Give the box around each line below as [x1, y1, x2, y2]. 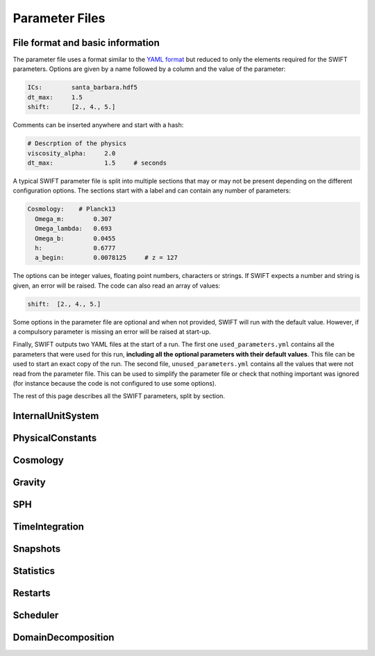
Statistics [12, 565, 56, 577]
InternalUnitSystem [12, 410, 99, 422]
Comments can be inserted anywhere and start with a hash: [12, 121, 184, 129]
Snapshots [12, 543, 61, 555]
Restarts [12, 587, 51, 599]
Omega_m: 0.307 [35, 215, 112, 222]
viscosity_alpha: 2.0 [27, 149, 116, 157]
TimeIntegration [12, 521, 85, 533]
